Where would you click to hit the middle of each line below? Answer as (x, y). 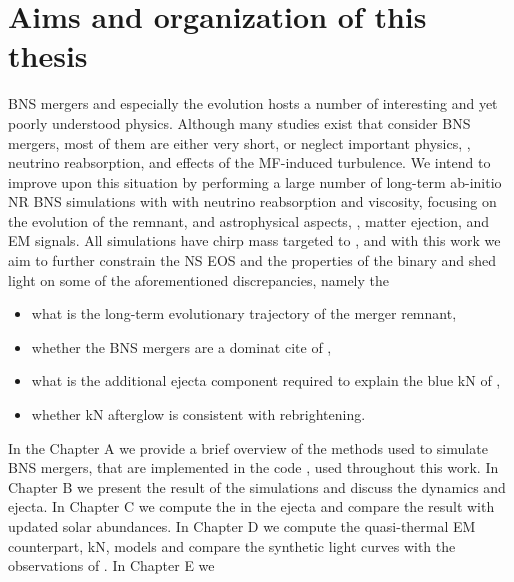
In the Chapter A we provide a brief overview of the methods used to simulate (248, 447)
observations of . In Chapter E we (111, 565)
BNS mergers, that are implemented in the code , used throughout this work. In (253, 467)
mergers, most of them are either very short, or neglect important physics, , (239, 142)
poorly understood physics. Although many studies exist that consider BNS (239, 122)
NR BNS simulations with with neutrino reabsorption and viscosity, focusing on (252, 201)
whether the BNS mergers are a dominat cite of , (181, 346)
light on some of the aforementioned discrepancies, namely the (199, 279)
